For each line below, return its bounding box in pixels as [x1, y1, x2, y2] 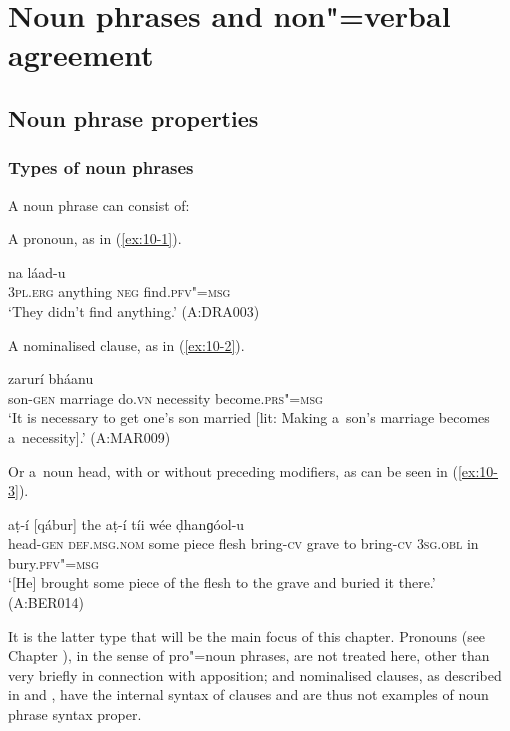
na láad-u [8, 261, 66, 282]
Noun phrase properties [8, 102, 259, 133]
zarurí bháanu [8, 368, 94, 389]
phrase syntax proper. [8, 704, 142, 725]
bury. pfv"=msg [8, 552, 99, 573]
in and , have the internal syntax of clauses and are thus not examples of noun [8, 684, 489, 705]
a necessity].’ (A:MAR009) [8, 426, 171, 447]
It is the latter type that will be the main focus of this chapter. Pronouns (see [8, 625, 486, 646]
